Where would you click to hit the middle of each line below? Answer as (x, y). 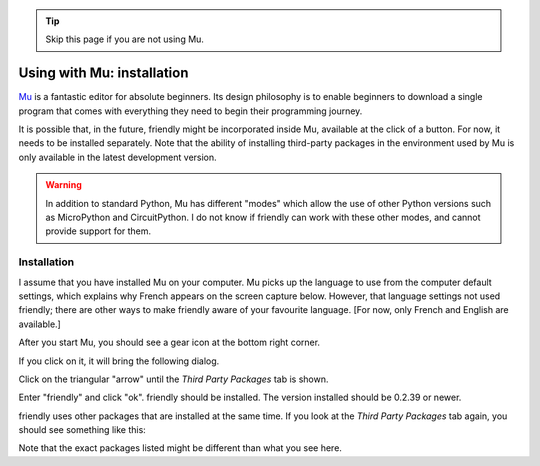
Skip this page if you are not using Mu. (125, 39)
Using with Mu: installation (103, 73)
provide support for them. (98, 231)
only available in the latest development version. (117, 157)
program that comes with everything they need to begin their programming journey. (190, 111)
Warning (63, 185)
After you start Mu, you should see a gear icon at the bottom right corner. (169, 342)
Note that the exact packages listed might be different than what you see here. (180, 448)
